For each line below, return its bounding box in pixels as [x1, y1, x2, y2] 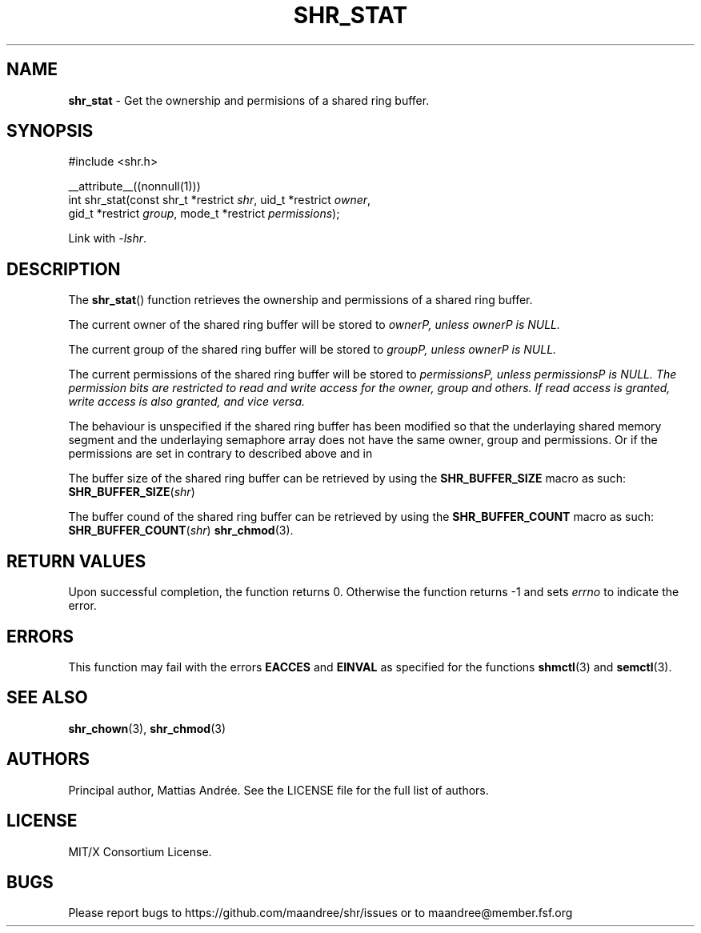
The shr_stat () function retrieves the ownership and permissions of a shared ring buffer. [68, 293, 533, 307]
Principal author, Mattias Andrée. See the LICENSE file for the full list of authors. [68, 783, 489, 797]
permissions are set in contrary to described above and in [68, 446, 373, 461]
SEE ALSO [6, 687, 88, 708]
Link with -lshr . [68, 231, 147, 246]
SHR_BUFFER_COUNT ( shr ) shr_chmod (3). [68, 523, 294, 538]
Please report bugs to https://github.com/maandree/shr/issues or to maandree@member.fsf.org [68, 906, 573, 920]
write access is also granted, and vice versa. [68, 394, 306, 409]
